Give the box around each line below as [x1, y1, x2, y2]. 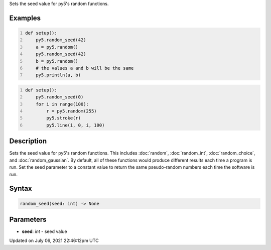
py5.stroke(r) [46, 115, 81, 121]
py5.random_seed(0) [36, 94, 84, 100]
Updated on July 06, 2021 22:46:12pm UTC [9, 237, 99, 243]
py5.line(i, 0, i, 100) [46, 122, 105, 128]
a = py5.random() [36, 44, 79, 50]
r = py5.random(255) [46, 108, 97, 114]
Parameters [9, 215, 47, 223]
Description [9, 137, 47, 146]
